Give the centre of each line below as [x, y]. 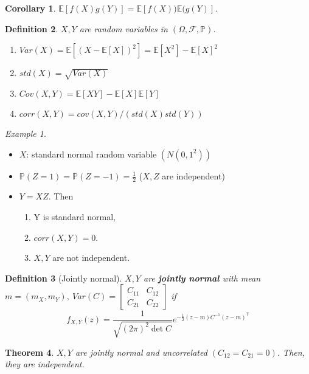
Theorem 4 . [30, 352]
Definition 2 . [32, 28]
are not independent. [91, 258]
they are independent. [45, 364]
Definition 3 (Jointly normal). [64, 278]
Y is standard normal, [75, 216]
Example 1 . [26, 133]
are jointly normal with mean [202, 278]
